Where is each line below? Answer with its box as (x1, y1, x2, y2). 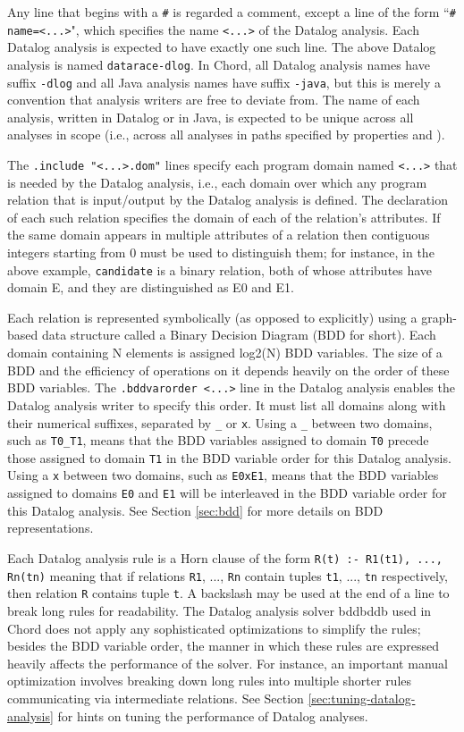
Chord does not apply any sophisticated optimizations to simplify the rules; (7, 618, 421, 637)
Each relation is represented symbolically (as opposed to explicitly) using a (7, 307, 418, 326)
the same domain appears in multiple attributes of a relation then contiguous (7, 225, 430, 244)
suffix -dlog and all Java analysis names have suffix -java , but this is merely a (7, 72, 441, 91)
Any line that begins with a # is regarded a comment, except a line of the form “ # (7, 3, 456, 21)
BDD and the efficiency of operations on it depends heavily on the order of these (7, 360, 450, 379)
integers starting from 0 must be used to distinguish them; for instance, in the (7, 243, 434, 262)
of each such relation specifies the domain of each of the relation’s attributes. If (7, 207, 441, 226)
